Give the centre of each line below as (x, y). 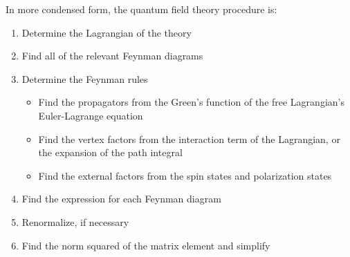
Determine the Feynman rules (85, 78)
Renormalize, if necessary (75, 221)
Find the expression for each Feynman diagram (121, 199)
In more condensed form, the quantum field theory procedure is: (141, 9)
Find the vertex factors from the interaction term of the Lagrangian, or (189, 139)
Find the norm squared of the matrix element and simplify (146, 245)
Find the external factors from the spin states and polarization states (185, 175)
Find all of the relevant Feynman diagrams (112, 56)
